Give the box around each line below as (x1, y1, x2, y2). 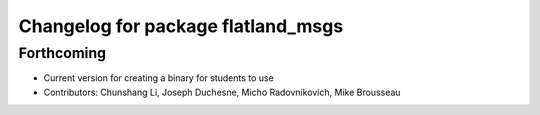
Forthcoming (18, 44, 107, 62)
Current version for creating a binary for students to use (43, 72, 274, 84)
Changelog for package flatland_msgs (18, 15, 344, 37)
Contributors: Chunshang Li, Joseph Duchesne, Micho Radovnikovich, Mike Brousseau (43, 86, 401, 98)
